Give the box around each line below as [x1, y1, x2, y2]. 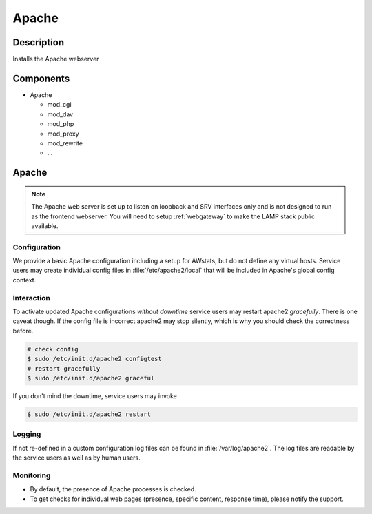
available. [31, 221, 59, 230]
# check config [27, 345, 79, 353]
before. [12, 327, 34, 335]
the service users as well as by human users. [12, 453, 141, 462]
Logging [12, 429, 41, 439]
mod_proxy [47, 130, 79, 138]
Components [12, 72, 70, 84]
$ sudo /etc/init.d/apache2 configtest [27, 355, 162, 363]
